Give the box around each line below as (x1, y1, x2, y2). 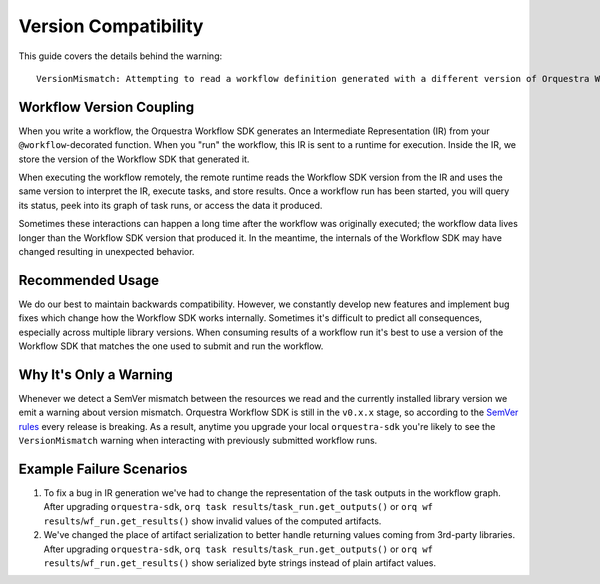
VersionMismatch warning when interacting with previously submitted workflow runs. (18, 435, 378, 447)
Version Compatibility (18, 15, 204, 37)
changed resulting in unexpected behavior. (18, 245, 195, 257)
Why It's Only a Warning (18, 366, 174, 383)
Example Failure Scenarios (18, 460, 188, 477)
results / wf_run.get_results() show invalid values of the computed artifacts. (43, 515, 382, 527)
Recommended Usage (18, 271, 160, 289)
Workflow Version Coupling (18, 98, 195, 115)
